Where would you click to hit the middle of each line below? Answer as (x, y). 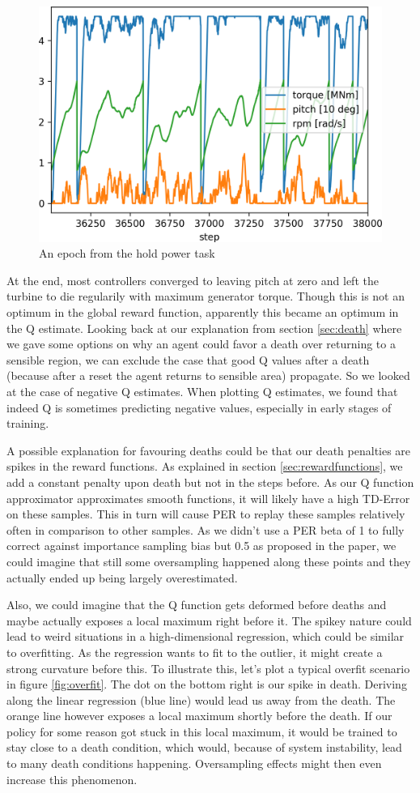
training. (28, 423)
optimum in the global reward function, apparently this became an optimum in (203, 312)
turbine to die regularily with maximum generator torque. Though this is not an (206, 296)
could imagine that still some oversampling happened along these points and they (209, 561)
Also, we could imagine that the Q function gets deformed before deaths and (197, 605)
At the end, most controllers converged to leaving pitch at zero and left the (193, 280)
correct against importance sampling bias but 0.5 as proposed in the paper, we (202, 546)
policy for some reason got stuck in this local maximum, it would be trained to (202, 731)
